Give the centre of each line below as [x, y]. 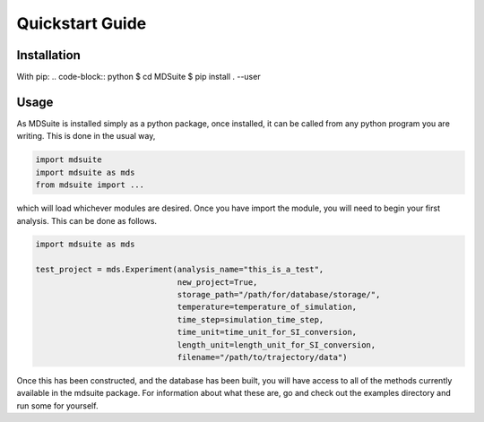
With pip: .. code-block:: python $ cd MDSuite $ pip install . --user [138, 77]
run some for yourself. [57, 405]
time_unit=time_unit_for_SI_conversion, [267, 332]
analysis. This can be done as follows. [86, 220]
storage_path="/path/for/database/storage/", [279, 295]
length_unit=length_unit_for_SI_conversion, [277, 344]
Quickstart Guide [82, 23]
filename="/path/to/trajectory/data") [262, 357]
